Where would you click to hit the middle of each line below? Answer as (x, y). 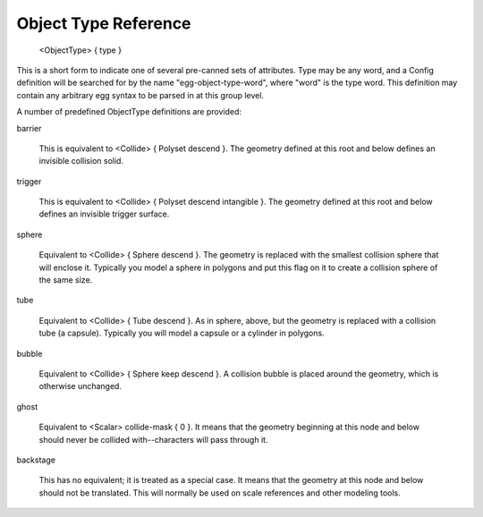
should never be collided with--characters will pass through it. (153, 439)
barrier (29, 128)
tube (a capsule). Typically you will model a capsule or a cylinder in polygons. (182, 333)
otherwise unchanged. (80, 386)
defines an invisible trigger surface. (104, 214)
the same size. (66, 280)
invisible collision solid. (81, 161)
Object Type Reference (104, 23)
